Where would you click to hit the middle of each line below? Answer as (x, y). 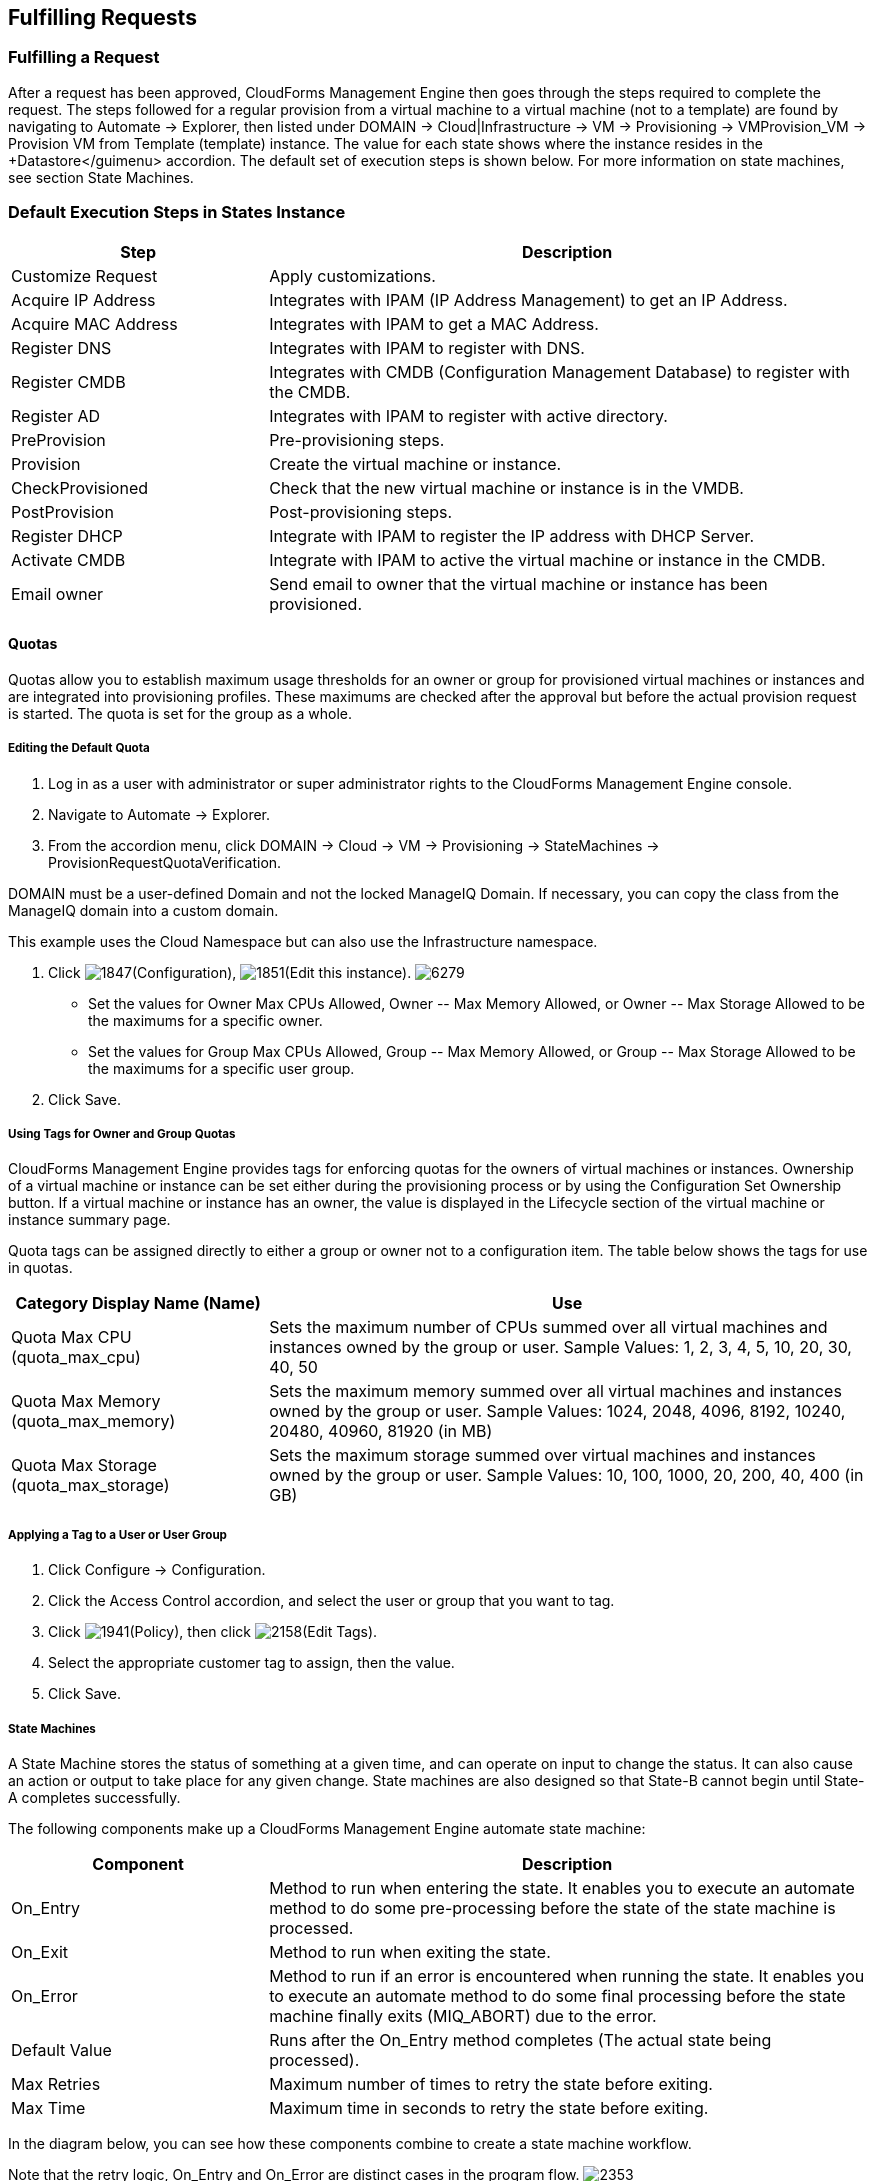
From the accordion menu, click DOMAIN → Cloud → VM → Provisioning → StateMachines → (354, 845)
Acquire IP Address (83, 299)
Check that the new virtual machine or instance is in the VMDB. (506, 487)
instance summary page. (89, 1220)
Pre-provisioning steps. (357, 439)
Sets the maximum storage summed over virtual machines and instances (542, 1455)
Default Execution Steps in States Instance (177, 212)
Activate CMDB (68, 559)
